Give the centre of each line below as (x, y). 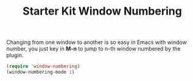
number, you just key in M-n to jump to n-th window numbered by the (93, 49)
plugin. (15, 55)
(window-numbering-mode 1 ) (40, 72)
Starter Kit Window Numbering (102, 11)
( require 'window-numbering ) (43, 66)
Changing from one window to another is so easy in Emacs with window (96, 42)
